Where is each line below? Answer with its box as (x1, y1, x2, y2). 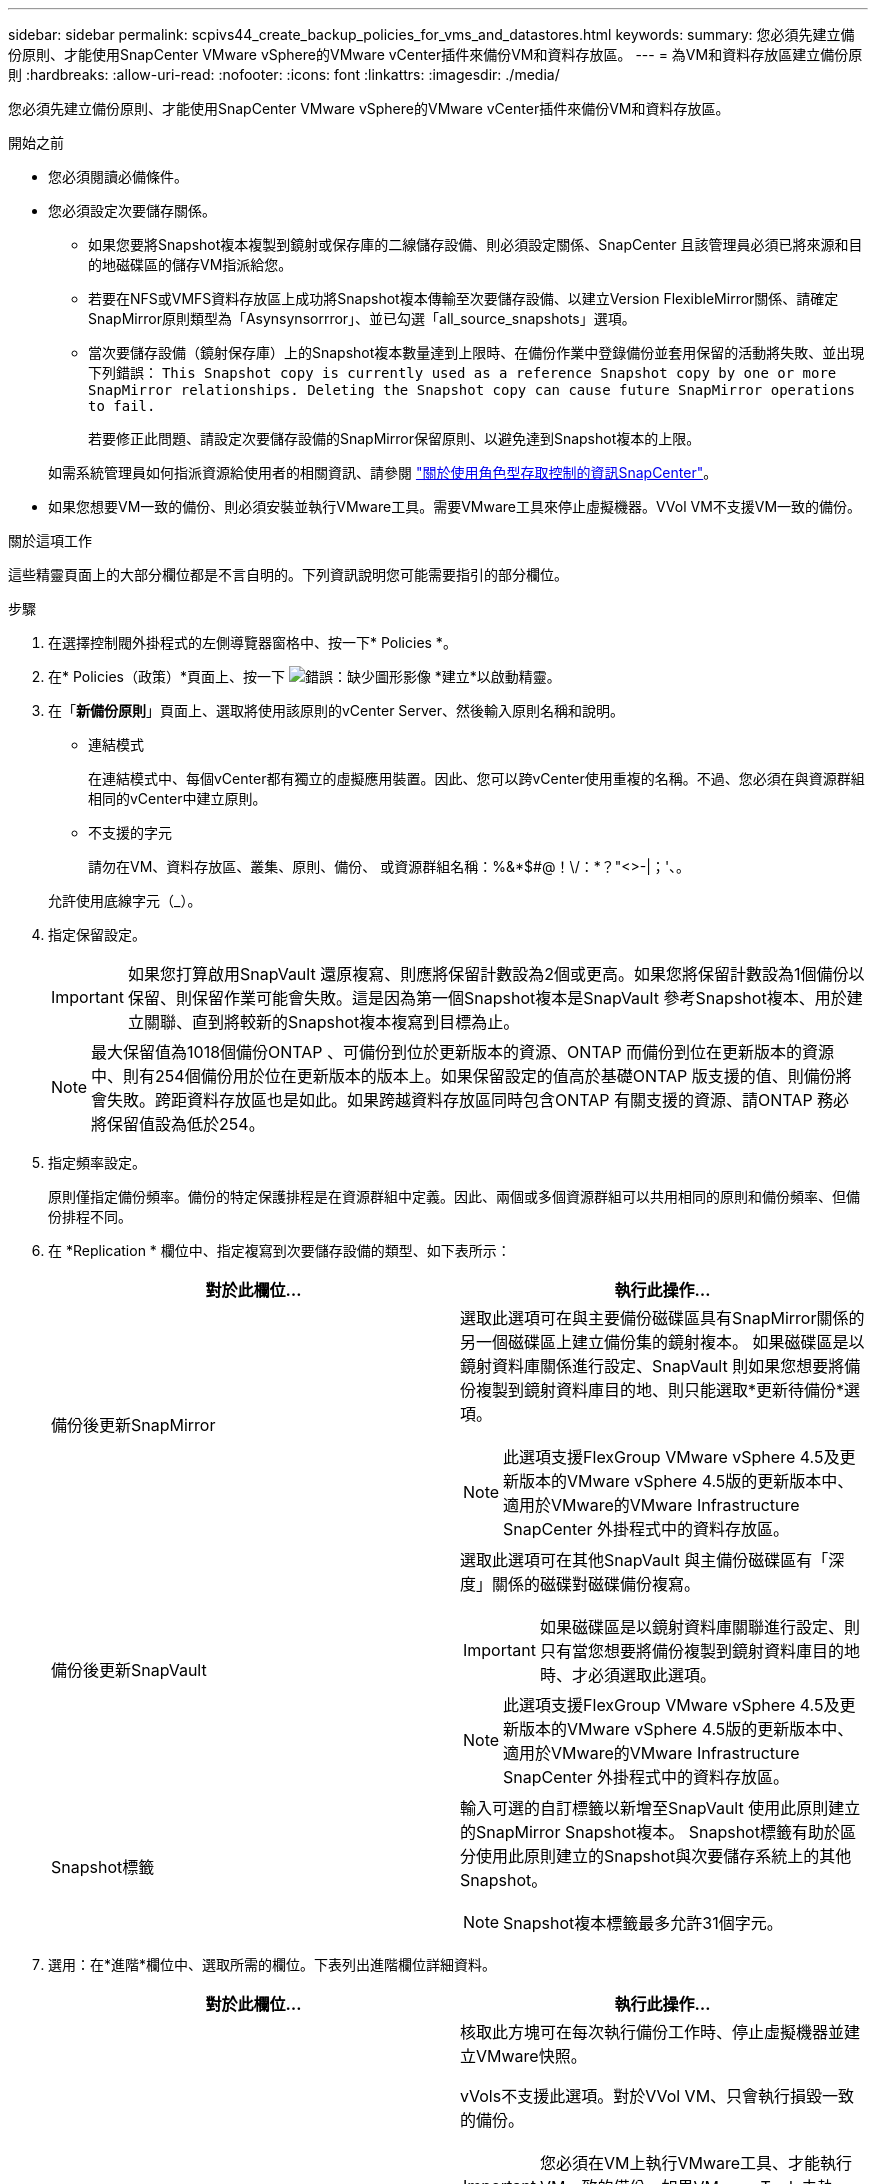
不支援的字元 (88, 824, 172, 841)
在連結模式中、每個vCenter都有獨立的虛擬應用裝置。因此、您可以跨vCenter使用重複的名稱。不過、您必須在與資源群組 (88, 770, 865, 787)
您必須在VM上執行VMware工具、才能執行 (539, 2153, 853, 2173)
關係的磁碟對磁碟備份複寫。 (492, 1574, 701, 1594)
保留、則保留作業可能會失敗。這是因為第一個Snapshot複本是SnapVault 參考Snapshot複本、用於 (127, 988, 847, 1008)
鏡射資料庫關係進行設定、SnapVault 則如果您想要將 (460, 1356, 845, 1376)
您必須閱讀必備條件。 (48, 168, 188, 185)
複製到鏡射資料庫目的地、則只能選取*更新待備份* (476, 1380, 845, 1400)
